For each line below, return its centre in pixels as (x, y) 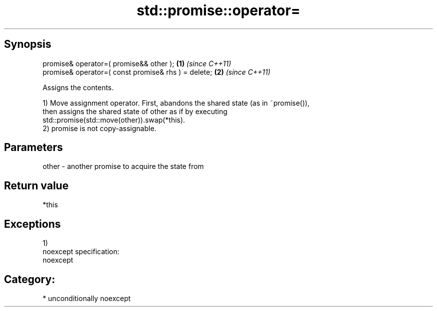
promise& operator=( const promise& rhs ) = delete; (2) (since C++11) (157, 72)
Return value (36, 185)
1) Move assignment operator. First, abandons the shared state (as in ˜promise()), (176, 103)
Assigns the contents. (78, 87)
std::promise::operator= (218, 10)
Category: (30, 279)
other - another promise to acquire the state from (123, 166)
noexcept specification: (81, 252)
